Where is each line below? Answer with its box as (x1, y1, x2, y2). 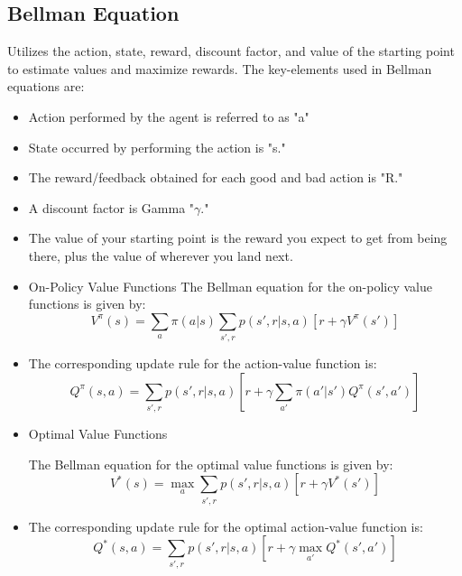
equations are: (7, 77, 85, 96)
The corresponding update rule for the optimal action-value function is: (28, 516, 423, 535)
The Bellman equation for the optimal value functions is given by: (28, 454, 393, 473)
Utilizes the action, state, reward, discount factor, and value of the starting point (7, 42, 455, 60)
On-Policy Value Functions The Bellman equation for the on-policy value (28, 276, 432, 295)
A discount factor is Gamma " (28, 198, 195, 217)
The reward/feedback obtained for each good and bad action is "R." (28, 168, 403, 187)
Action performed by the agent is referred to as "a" (28, 107, 310, 125)
